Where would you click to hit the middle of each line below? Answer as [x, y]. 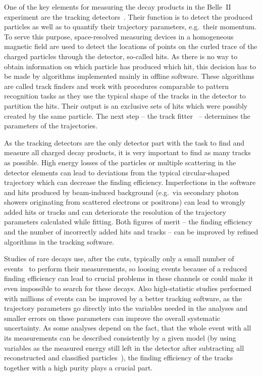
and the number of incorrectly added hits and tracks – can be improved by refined [131, 232]
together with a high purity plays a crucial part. [78, 367]
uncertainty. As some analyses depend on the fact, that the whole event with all [128, 328]
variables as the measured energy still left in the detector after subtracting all [124, 347]
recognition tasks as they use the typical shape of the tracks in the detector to [125, 96]
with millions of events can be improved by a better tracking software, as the [123, 298]
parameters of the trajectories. [51, 126]
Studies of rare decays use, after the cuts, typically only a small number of [119, 258]
